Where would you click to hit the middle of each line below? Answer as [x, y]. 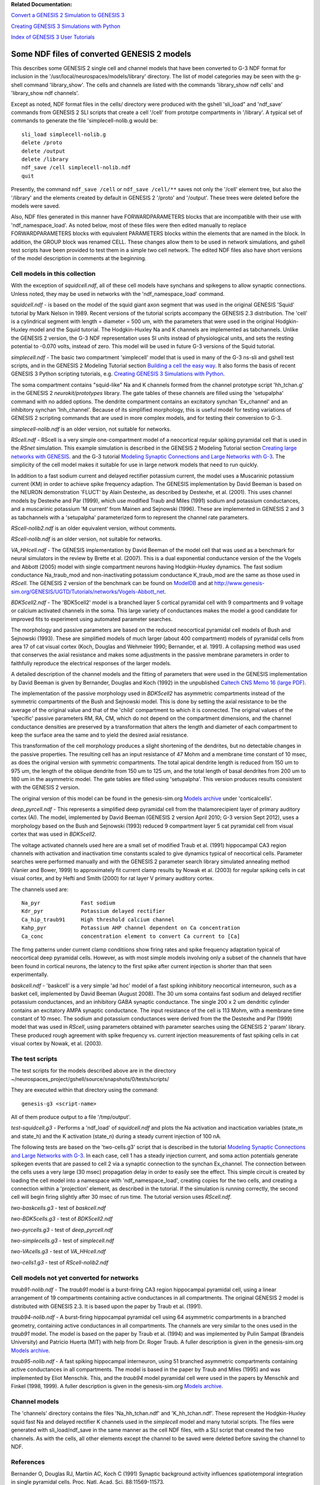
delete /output [44, 151]
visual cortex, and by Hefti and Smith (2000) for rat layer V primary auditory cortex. [113, 879]
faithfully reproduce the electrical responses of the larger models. [91, 663]
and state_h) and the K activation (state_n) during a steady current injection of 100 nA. [116, 1136]
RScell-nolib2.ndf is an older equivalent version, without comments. [94, 528]
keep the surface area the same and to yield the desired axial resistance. [100, 735]
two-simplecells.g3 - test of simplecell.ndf [63, 1241]
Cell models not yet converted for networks [75, 1278]
